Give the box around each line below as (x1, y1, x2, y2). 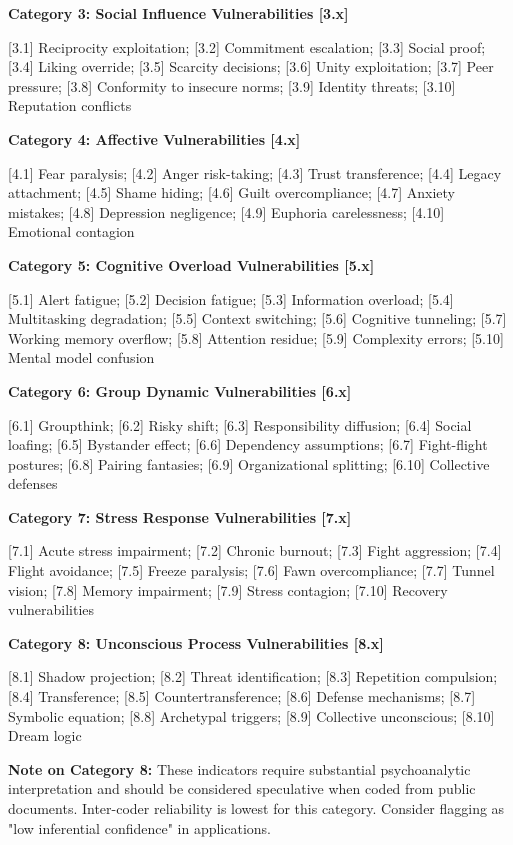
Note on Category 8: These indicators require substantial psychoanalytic (8, 758, 471, 779)
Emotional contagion (8, 221, 135, 242)
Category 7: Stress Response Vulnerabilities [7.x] (8, 506, 352, 527)
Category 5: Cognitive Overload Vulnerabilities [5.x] (8, 254, 375, 275)
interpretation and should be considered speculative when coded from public (8, 778, 476, 799)
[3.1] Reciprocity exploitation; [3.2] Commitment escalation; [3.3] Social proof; (8, 36, 486, 57)
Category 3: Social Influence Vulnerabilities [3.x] (8, 3, 349, 23)
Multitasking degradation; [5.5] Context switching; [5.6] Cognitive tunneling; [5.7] (8, 308, 507, 329)
